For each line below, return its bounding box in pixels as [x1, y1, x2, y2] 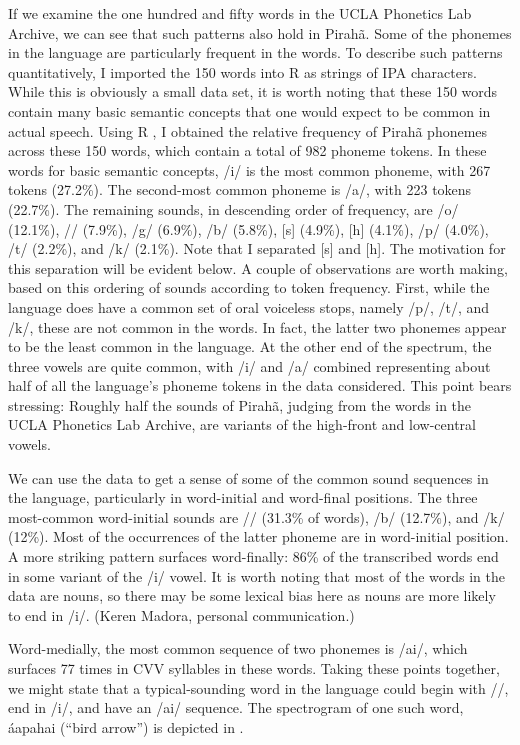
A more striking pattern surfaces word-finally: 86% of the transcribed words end [8, 546, 499, 567]
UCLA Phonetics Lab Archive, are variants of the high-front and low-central [8, 414, 476, 435]
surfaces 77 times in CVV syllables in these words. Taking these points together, [8, 658, 500, 678]
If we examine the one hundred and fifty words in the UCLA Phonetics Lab [8, 3, 472, 23]
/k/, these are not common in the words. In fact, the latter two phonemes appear [8, 316, 507, 337]
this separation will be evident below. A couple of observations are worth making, [8, 257, 508, 278]
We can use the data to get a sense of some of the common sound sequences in [8, 467, 489, 488]
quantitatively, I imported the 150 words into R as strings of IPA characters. [8, 61, 477, 82]
